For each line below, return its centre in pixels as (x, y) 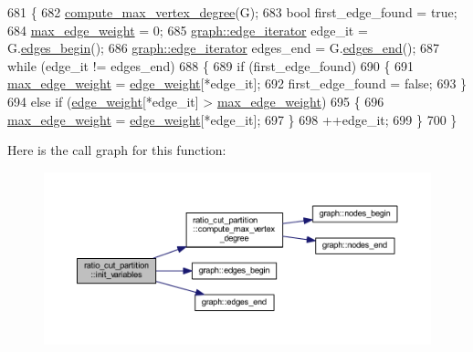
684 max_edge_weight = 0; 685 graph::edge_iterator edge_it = (188, 30)
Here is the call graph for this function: (117, 150)
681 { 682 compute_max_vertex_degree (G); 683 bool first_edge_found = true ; (232, 12)
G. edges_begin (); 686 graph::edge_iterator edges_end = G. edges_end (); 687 (224, 48)
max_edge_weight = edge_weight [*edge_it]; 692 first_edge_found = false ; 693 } (237, 83)
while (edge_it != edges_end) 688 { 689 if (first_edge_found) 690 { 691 (211, 65)
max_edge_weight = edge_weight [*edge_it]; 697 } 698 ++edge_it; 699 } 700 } (232, 119)
